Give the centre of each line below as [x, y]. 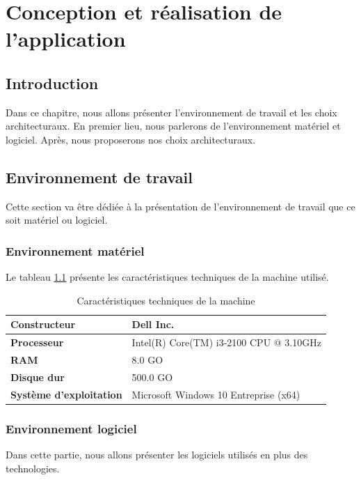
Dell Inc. [153, 324]
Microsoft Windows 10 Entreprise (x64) [216, 394]
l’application [66, 39]
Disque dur [38, 377]
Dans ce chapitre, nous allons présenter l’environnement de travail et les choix [171, 112]
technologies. [33, 468]
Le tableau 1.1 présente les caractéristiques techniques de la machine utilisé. [167, 277]
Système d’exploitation [66, 394]
